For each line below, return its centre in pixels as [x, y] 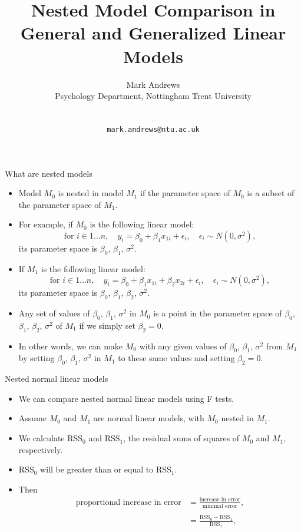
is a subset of [271, 193]
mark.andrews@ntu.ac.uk [153, 129]
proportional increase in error [128, 502]
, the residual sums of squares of [181, 438]
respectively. [41, 449]
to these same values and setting [176, 358]
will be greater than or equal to [97, 469]
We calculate [42, 438]
